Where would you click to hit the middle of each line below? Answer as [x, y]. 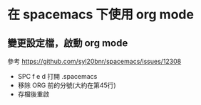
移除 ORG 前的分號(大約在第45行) [67, 85]
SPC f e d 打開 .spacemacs [57, 76]
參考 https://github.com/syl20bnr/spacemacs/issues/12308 [94, 61]
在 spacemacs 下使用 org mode [101, 15]
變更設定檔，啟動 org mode [68, 43]
